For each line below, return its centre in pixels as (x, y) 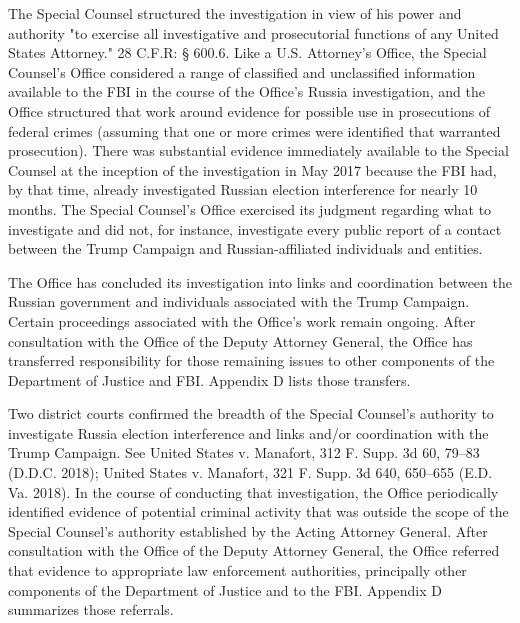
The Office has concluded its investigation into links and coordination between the (260, 281)
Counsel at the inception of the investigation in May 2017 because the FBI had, (252, 169)
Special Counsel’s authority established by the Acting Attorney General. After (248, 530)
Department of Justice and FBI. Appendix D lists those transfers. (209, 379)
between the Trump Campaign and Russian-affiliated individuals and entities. (245, 248)
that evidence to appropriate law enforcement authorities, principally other (237, 570)
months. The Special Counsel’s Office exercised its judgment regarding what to (250, 208)
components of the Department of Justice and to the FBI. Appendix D (225, 589)
